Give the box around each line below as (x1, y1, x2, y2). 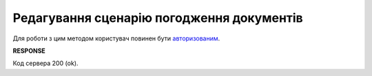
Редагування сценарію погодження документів (12, 10, 303, 25)
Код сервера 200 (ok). (12, 59, 79, 68)
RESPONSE (12, 47, 46, 55)
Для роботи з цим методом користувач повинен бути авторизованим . (12, 34, 220, 42)
